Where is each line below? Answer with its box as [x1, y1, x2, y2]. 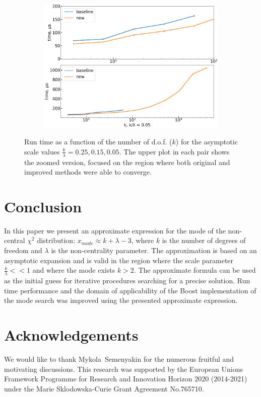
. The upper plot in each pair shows [119, 146, 230, 156]
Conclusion [4, 196, 82, 216]
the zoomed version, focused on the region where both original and [24, 156, 230, 167]
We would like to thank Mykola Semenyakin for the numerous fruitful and [4, 354, 234, 364]
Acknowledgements [4, 325, 139, 345]
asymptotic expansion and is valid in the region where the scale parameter [4, 255, 234, 265]
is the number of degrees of [162, 235, 246, 246]
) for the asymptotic [175, 136, 238, 147]
